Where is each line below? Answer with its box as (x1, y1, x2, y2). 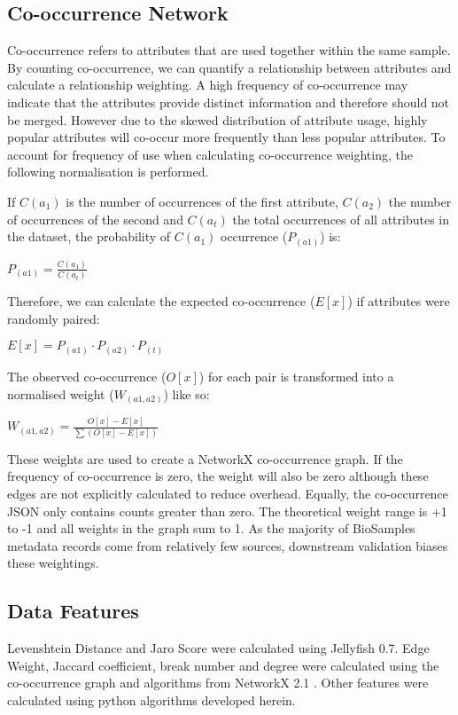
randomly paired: (7, 309, 100, 327)
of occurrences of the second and (7, 209, 183, 228)
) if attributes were (347, 292, 450, 310)
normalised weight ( (7, 384, 114, 403)
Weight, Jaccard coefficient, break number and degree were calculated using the (7, 656, 439, 674)
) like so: (163, 384, 210, 403)
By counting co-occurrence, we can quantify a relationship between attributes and (7, 58, 452, 76)
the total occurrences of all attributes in (232, 209, 449, 228)
